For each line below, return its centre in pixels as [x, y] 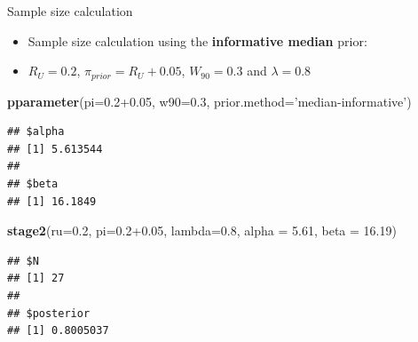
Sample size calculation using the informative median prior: [197, 40]
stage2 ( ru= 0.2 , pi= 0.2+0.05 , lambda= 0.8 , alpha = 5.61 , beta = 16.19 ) [202, 231]
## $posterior [49, 313]
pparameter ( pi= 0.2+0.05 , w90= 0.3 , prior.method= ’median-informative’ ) [209, 101]
